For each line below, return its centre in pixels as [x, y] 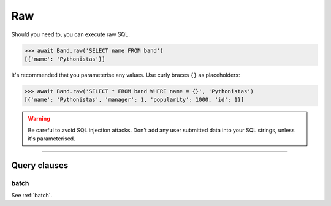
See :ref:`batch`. [32, 196]
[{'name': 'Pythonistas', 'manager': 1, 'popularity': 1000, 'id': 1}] [134, 100]
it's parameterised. [52, 139]
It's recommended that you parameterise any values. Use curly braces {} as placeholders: [126, 75]
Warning [39, 119]
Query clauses [40, 165]
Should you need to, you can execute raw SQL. [70, 34]
